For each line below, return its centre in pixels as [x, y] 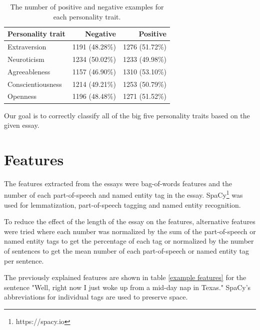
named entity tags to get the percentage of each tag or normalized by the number [129, 241]
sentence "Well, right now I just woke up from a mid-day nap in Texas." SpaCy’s [127, 287]
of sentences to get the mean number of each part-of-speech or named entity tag [126, 251]
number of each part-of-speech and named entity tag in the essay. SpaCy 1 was [123, 194]
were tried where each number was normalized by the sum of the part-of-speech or [130, 231]
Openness [22, 96]
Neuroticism [26, 59]
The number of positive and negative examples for [87, 6]
